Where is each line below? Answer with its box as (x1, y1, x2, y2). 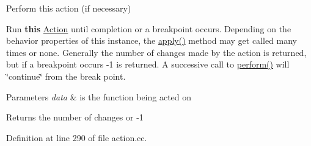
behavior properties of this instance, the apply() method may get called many (6, 34, 297, 47)
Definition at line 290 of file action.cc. (6, 131, 147, 144)
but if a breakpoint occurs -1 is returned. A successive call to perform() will (6, 58, 290, 71)
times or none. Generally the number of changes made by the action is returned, (6, 46, 307, 58)
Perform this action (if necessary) (6, 2, 131, 14)
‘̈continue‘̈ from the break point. (6, 69, 126, 82)
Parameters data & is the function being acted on (6, 90, 192, 103)
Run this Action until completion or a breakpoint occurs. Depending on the (6, 22, 291, 35)
